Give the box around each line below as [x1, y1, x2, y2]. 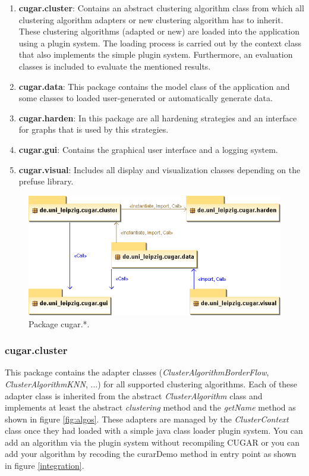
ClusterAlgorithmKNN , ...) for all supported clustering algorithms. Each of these [5, 377, 298, 390]
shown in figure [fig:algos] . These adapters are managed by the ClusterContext [5, 412, 289, 425]
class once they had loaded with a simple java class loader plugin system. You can [5, 424, 303, 437]
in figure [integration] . [5, 459, 84, 472]
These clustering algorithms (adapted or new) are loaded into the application [18, 25, 299, 37]
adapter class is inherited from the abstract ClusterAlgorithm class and [5, 389, 263, 402]
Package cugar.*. [29, 317, 90, 330]
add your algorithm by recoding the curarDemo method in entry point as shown [5, 447, 297, 460]
